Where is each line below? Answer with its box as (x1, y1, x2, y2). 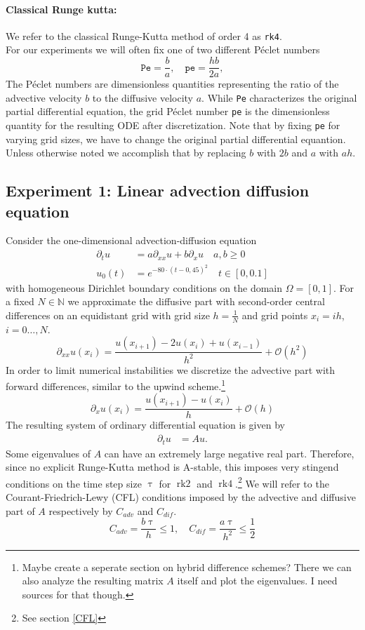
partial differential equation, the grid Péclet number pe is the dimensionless (6, 104, 330, 119)
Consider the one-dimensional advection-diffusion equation (6, 233, 257, 248)
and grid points (241, 307, 308, 322)
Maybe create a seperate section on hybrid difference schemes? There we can (22, 559, 352, 574)
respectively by (48, 503, 113, 518)
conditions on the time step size (6, 476, 142, 490)
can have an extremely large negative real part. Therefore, (104, 445, 354, 460)
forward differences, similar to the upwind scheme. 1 (6, 377, 226, 393)
